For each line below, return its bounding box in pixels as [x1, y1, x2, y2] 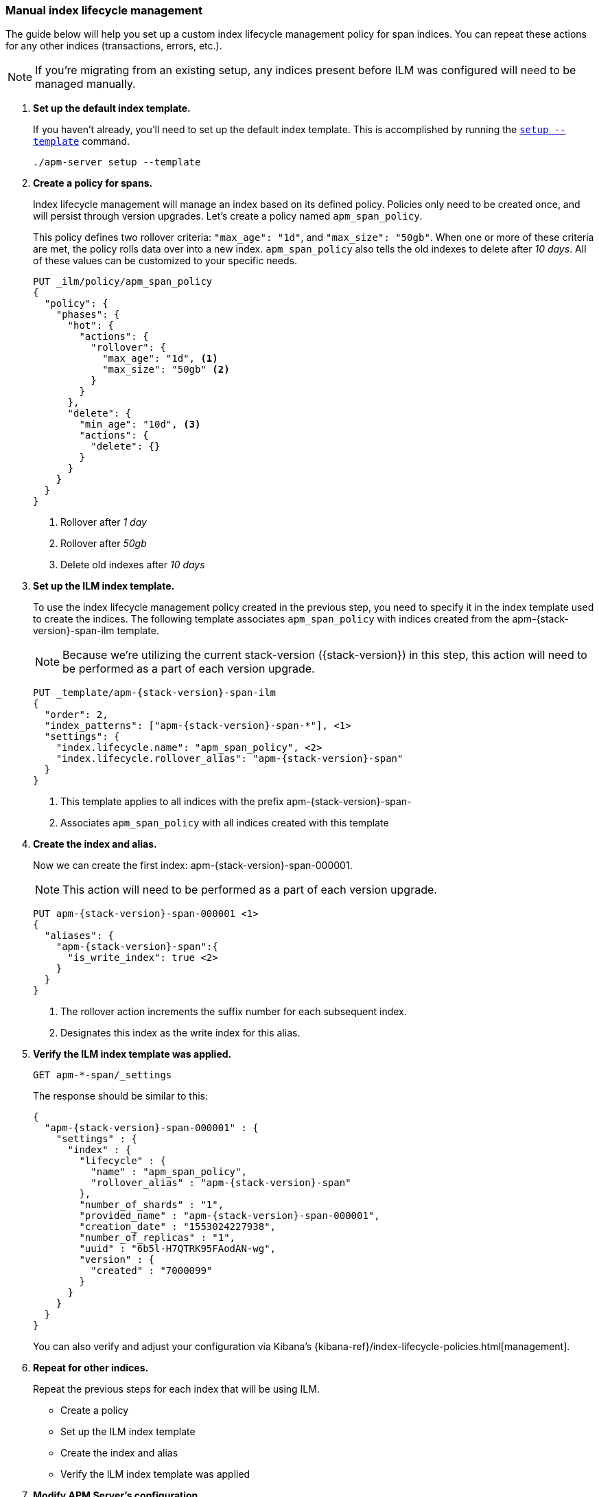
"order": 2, [44, 709, 108, 721]
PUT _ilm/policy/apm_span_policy [33, 276, 213, 288]
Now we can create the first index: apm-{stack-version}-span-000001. [33, 859, 353, 872]
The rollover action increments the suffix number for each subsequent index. [60, 1006, 407, 1018]
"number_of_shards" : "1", [79, 1199, 224, 1211]
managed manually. [35, 77, 136, 91]
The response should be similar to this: [33, 1090, 208, 1102]
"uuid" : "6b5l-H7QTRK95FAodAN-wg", [79, 1243, 277, 1255]
